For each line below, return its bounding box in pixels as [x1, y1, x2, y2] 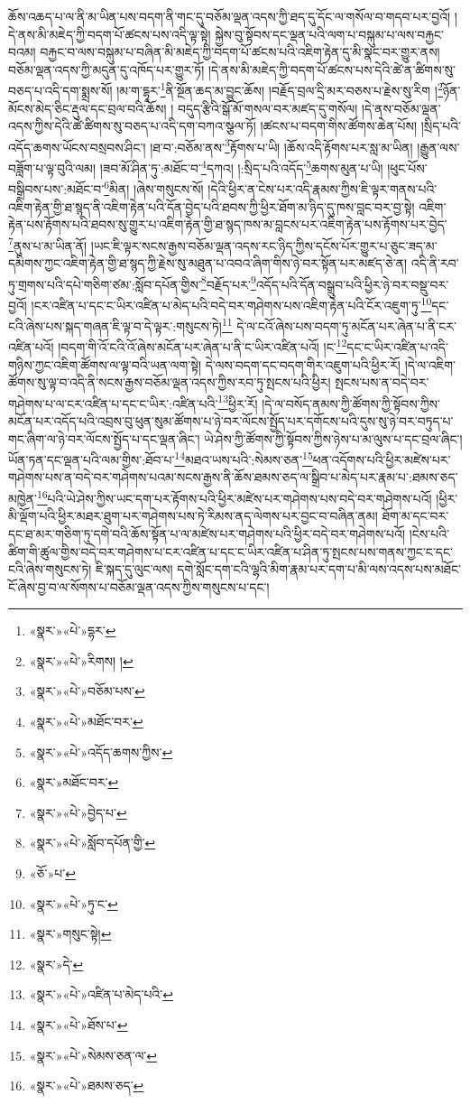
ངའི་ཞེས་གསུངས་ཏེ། [8, 560, 92, 579]
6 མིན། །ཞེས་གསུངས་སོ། [104, 177, 204, 198]
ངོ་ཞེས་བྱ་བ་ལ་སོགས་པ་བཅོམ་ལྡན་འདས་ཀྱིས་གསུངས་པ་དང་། [8, 577, 270, 596]
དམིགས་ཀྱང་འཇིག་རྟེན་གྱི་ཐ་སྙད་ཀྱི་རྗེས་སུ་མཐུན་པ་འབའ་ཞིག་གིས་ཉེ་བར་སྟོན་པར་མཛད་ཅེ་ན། [8, 254, 408, 272]
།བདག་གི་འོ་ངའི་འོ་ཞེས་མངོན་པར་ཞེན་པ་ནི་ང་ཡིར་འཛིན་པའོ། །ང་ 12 [58, 335, 347, 356]
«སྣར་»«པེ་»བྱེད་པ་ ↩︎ [29, 802, 127, 821]
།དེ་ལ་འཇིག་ [404, 355, 456, 374]
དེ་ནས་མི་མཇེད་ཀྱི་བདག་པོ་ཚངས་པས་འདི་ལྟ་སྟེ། [8, 24, 211, 43]
